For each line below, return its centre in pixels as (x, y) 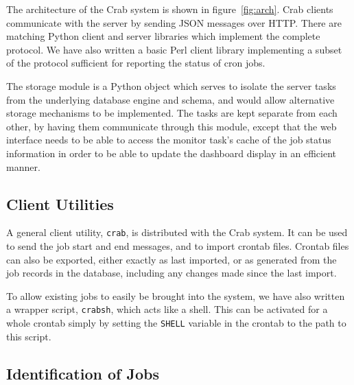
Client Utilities (60, 203)
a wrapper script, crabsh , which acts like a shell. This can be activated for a (167, 309)
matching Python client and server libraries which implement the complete (163, 36)
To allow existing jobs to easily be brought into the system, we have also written (176, 295)
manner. (23, 166)
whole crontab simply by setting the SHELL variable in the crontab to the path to (176, 323)
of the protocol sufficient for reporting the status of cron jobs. (136, 63)
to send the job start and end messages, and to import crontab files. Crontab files (178, 245)
